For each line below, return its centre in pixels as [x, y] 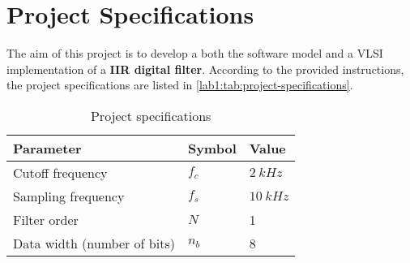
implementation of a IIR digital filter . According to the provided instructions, [205, 69]
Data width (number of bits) [94, 243]
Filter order [46, 219]
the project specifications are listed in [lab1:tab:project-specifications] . [180, 85]
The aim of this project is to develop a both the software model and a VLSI [195, 53]
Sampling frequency [69, 196]
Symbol [212, 148]
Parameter [47, 148]
